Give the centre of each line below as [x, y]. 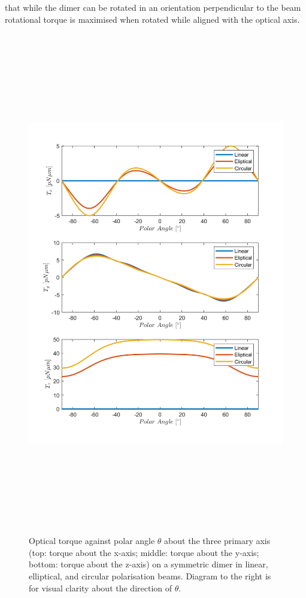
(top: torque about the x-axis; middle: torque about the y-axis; [144, 552]
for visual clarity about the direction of [101, 588]
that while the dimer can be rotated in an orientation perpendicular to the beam [153, 7]
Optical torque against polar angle [92, 541]
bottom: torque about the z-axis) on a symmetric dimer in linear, [149, 564]
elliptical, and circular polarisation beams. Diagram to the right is [150, 576]
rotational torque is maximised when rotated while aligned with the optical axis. [152, 19]
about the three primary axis [217, 541]
